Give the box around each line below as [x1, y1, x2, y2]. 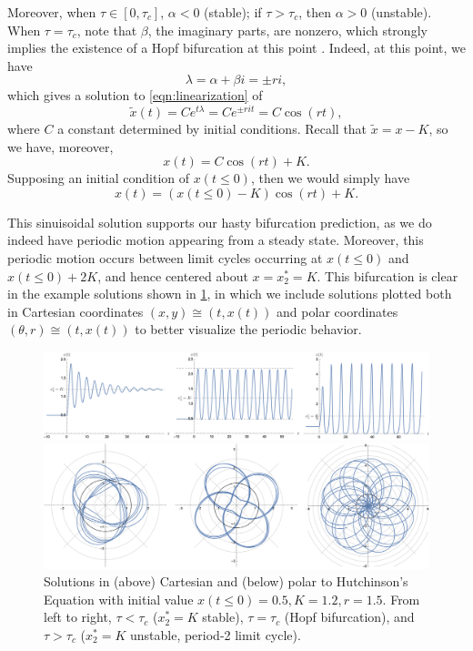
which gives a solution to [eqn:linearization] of [7, 86, 263, 105]
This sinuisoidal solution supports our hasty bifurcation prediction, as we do [7, 212, 432, 231]
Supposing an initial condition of [7, 168, 190, 188]
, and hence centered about [97, 266, 248, 285]
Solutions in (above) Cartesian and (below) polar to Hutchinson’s [44, 572, 408, 591]
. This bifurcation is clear [317, 266, 458, 285]
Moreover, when [7, 3, 96, 21]
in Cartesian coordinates [7, 301, 144, 320]
